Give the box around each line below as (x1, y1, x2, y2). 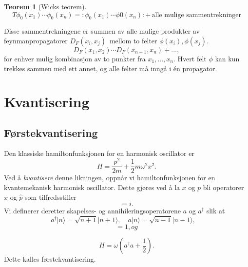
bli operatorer (203, 182, 244, 192)
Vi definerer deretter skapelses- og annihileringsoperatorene (4, 206, 181, 216)
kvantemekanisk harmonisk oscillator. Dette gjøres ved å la (4, 182, 180, 192)
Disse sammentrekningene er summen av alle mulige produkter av (4, 26, 200, 36)
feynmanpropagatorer (4, 35, 68, 45)
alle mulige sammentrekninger (152, 11, 241, 19)
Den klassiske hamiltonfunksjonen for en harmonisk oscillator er (4, 148, 194, 158)
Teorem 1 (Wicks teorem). (4, 1, 87, 11)
